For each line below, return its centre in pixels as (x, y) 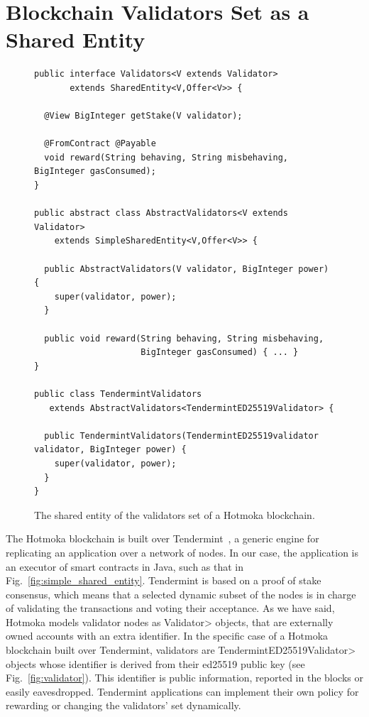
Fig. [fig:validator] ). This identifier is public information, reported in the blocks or (184, 678)
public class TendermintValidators (118, 394)
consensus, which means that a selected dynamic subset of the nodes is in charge (181, 594)
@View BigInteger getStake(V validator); (143, 116)
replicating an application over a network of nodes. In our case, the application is (182, 552)
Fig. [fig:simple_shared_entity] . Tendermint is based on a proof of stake (164, 580)
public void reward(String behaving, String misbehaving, (184, 338)
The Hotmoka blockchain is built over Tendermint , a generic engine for (163, 538)
